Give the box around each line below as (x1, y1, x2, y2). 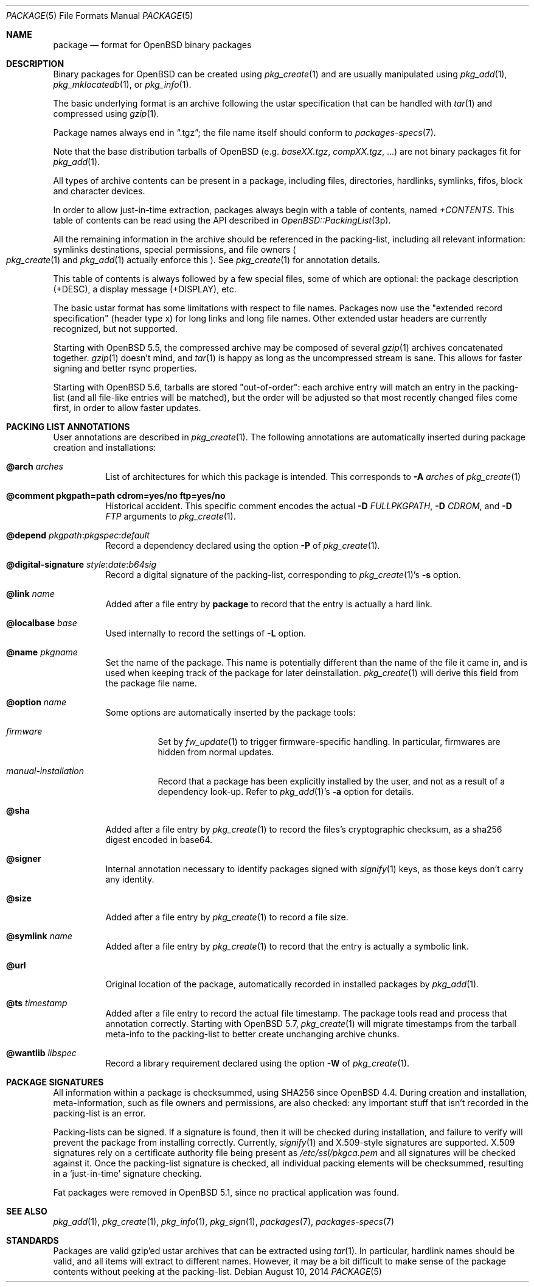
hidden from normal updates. (158, 747, 274, 757)
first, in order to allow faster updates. (53, 403, 201, 413)
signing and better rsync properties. (53, 363, 197, 373)
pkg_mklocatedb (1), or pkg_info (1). (53, 79, 192, 90)
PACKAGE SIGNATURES (6, 1077, 104, 1087)
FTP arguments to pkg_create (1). (105, 511, 236, 521)
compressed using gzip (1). (53, 108, 159, 119)
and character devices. (53, 186, 145, 196)
